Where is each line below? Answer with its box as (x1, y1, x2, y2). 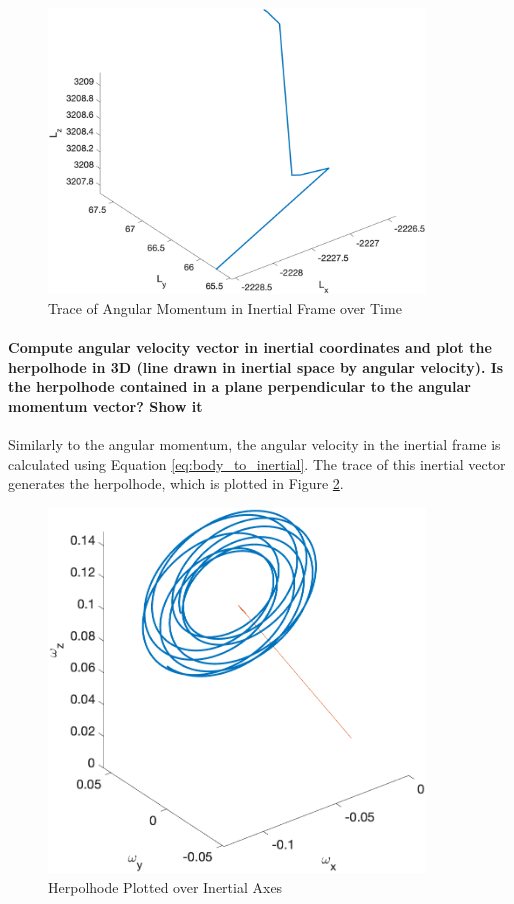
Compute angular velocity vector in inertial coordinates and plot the (8, 337, 492, 358)
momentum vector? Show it (8, 395, 203, 416)
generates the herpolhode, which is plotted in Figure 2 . (8, 473, 344, 494)
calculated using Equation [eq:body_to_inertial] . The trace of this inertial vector (8, 453, 506, 474)
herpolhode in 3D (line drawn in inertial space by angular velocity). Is (8, 356, 504, 377)
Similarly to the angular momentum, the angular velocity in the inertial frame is (8, 434, 501, 455)
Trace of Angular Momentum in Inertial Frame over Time (48, 297, 402, 318)
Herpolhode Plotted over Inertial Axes (48, 876, 283, 897)
